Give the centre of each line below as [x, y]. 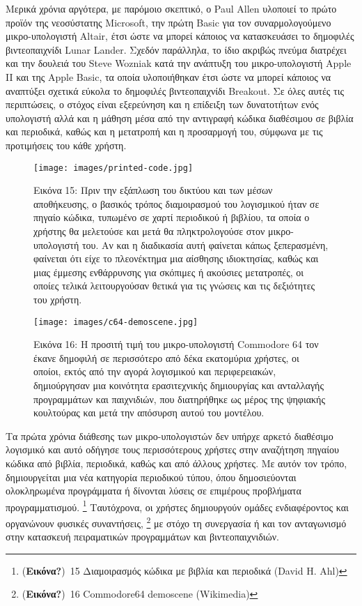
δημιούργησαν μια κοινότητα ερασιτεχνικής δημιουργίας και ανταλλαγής [179, 385]
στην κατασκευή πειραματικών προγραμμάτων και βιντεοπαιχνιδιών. [142, 537]
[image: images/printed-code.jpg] [113, 168]
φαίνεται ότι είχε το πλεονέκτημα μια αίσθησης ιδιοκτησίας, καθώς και [176, 258]
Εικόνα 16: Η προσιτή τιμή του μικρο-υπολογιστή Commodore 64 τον [176, 344]
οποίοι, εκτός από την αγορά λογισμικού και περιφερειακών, [155, 371]
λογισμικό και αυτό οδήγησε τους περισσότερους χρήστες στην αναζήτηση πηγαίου [172, 449]
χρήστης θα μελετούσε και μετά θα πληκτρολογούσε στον [149, 230]
